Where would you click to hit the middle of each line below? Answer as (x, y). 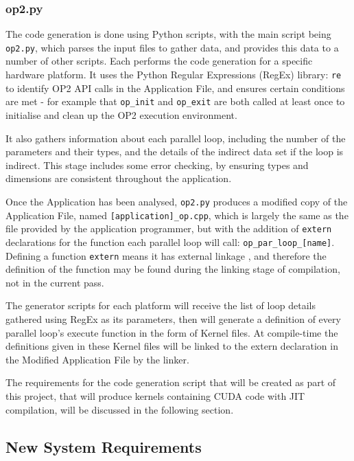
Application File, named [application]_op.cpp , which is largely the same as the (177, 215)
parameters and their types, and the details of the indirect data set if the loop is (175, 151)
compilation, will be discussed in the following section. (120, 409)
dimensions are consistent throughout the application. (119, 178)
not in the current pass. (55, 282)
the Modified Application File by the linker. (97, 359)
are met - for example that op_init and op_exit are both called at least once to (175, 101)
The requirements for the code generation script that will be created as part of (171, 382)
